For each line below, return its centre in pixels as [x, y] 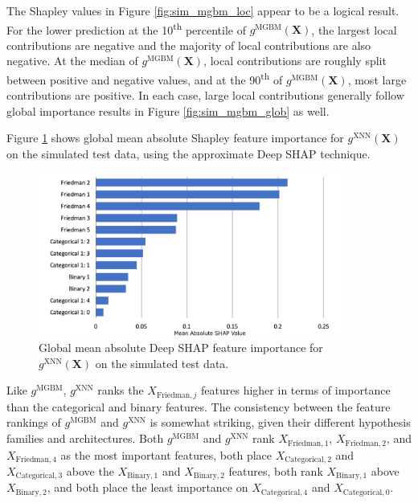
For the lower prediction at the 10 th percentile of [126, 28]
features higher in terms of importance [296, 390]
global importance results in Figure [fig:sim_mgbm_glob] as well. [168, 110]
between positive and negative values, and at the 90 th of [145, 78]
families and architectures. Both [85, 438]
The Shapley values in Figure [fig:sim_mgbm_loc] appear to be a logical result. [203, 10]
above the [90, 470]
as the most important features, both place [166, 454]
